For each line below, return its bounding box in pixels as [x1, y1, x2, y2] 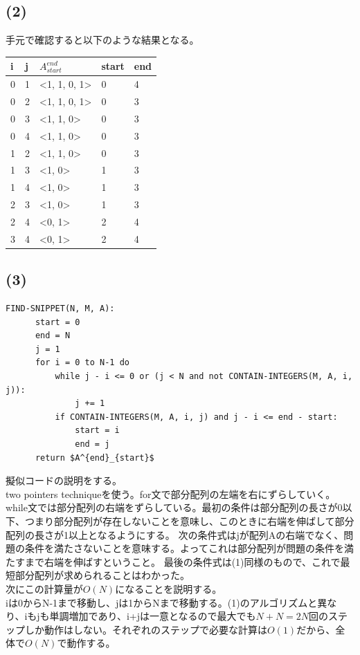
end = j [75, 439, 110, 449]
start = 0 [35, 317, 80, 327]
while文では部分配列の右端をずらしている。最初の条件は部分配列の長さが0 [6, 500, 343, 515]
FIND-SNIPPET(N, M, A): [6, 304, 115, 314]
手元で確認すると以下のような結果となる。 [6, 33, 199, 47]
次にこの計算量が [6, 581, 83, 596]
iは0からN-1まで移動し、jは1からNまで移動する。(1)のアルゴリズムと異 [6, 595, 327, 609]
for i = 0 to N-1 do [35, 358, 129, 368]
